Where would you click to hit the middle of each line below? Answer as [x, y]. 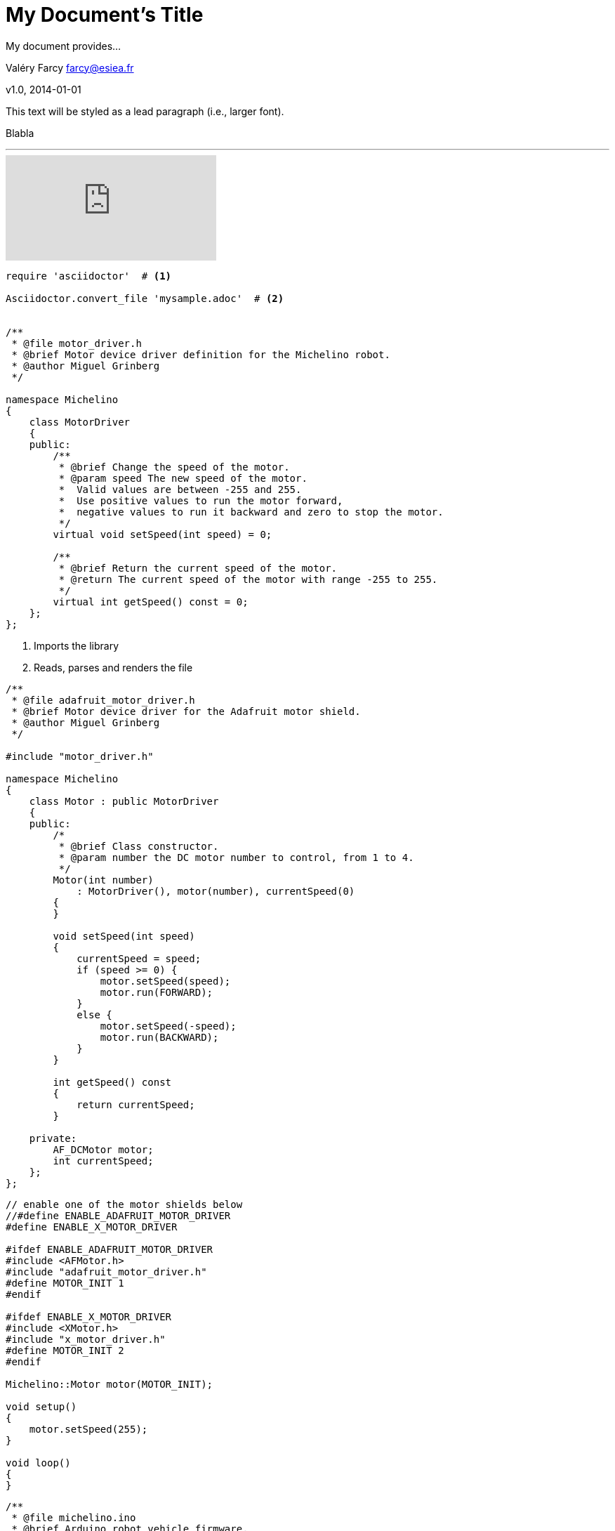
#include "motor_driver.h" [80, 756]
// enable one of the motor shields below [124, 1204]
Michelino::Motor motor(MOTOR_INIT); [110, 1384]
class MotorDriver [80, 422]
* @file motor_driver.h [77, 343]
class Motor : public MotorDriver [124, 801]
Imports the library [77, 645]
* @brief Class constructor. [139, 846]
